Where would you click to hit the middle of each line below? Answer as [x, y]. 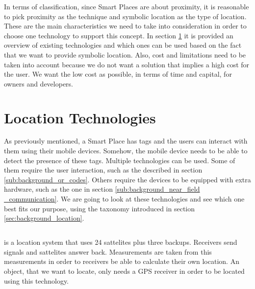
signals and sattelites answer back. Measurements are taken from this [108, 251]
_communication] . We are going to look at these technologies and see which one [124, 199]
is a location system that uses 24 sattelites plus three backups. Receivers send [121, 242]
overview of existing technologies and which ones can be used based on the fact [123, 45]
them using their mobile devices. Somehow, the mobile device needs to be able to [126, 151]
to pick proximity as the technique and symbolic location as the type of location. [125, 16]
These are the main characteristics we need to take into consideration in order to [125, 26]
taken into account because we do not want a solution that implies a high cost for [127, 64]
